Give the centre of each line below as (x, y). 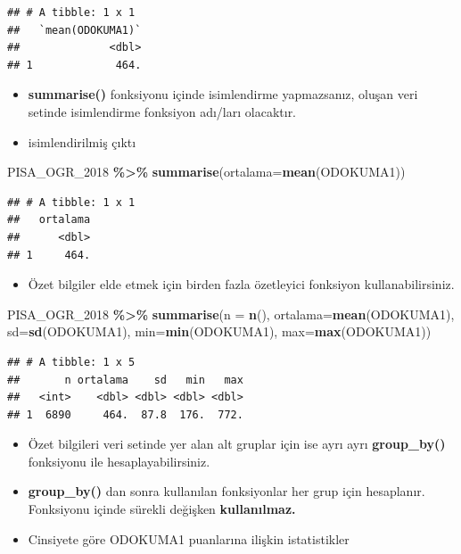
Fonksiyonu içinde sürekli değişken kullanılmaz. (162, 509)
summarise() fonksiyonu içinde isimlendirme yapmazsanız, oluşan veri (223, 94)
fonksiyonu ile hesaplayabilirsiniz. (119, 461)
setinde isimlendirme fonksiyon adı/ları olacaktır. (162, 111)
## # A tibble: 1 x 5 (71, 362)
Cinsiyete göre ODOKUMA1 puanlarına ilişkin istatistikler (189, 538)
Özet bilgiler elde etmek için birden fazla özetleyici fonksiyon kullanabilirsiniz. (241, 284)
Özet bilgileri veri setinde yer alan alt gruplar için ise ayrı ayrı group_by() (237, 444)
